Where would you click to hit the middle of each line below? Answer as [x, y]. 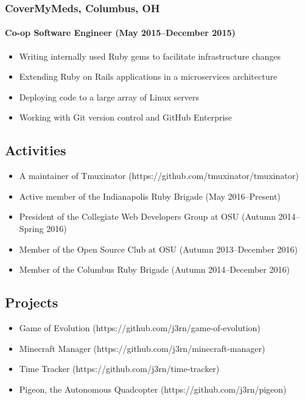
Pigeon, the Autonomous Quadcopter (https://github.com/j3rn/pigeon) [153, 389]
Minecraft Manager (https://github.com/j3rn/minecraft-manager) [142, 348]
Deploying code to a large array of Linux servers [109, 96]
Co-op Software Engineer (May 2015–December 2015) [120, 33]
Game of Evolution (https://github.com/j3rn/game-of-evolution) [140, 327]
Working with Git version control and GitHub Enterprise [126, 117]
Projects [32, 302]
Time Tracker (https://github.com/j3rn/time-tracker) [119, 369]
